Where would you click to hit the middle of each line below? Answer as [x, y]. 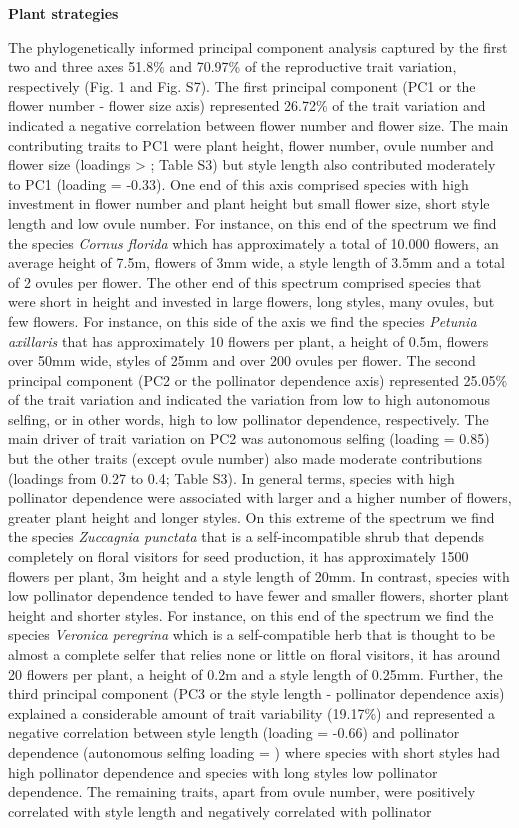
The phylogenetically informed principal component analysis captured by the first [258, 46]
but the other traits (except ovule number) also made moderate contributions [245, 458]
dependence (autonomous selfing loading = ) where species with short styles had [254, 751]
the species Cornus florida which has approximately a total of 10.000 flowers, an [253, 242]
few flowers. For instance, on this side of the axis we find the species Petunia [242, 320]
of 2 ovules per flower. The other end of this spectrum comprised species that [245, 281]
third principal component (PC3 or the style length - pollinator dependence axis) [256, 693]
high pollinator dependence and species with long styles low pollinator [223, 771]
